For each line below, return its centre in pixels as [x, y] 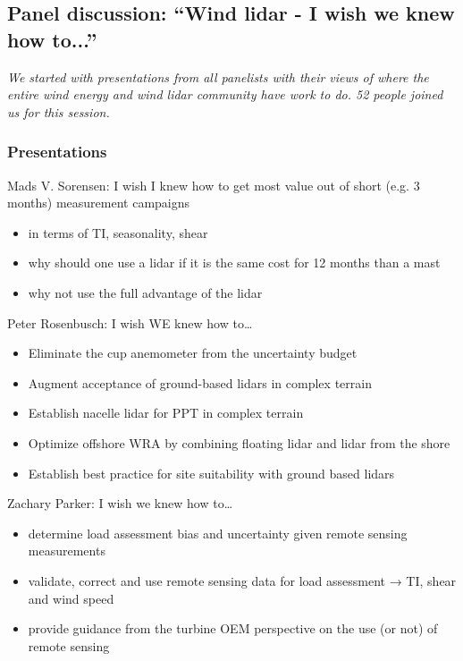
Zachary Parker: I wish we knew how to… [120, 503]
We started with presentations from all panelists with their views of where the [218, 76]
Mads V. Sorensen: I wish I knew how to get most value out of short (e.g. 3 [214, 185]
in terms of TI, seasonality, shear [118, 232]
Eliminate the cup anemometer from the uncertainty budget [193, 353]
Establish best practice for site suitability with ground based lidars [211, 473]
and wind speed [71, 598]
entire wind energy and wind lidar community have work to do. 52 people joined [225, 94]
